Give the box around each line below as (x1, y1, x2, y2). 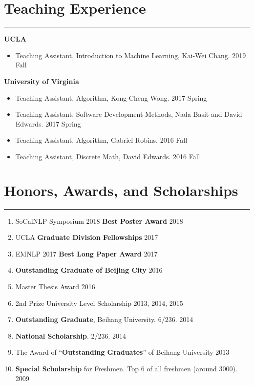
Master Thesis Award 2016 (15, 281, 95, 291)
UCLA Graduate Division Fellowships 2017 (15, 232, 158, 242)
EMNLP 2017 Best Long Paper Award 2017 (15, 248, 158, 258)
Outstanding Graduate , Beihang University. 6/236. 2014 (15, 314, 193, 324)
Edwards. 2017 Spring (15, 118, 81, 128)
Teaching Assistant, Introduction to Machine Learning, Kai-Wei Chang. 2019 (15, 50, 246, 60)
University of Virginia (4, 76, 79, 86)
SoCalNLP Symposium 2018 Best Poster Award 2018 (15, 215, 183, 226)
